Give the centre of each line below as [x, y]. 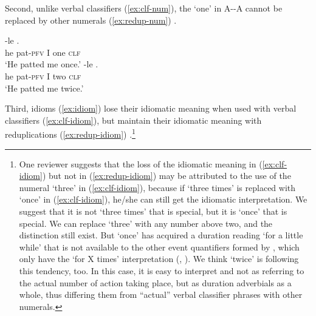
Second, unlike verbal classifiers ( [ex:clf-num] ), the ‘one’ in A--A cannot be [144, 8]
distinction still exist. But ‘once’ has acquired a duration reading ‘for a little [161, 235]
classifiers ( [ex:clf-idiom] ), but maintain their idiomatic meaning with [133, 120]
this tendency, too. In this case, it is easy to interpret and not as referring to [162, 270]
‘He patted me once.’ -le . [52, 64]
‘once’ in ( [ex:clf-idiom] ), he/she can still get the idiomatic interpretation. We [163, 199]
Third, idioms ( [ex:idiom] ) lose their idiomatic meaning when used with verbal [151, 108]
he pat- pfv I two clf [43, 76]
